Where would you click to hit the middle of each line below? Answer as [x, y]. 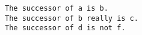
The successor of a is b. [57, 8]
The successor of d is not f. [65, 28]
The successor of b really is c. [72, 18]
